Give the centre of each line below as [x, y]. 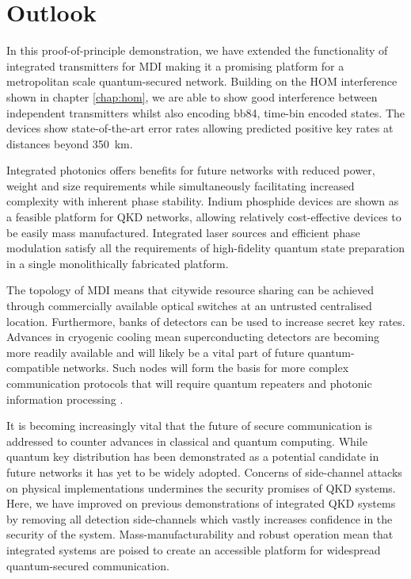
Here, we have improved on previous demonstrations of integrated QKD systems [201, 503]
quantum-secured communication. [88, 565]
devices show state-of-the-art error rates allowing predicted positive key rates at [200, 128]
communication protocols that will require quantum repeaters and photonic [189, 383]
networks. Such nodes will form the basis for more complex [206, 368]
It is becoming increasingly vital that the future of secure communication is [190, 426]
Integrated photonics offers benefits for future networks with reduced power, [191, 170]
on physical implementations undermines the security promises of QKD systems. [201, 487]
